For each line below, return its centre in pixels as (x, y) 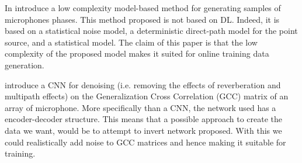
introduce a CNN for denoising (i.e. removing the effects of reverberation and (143, 84)
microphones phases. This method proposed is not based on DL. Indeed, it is (142, 19)
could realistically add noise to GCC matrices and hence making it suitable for (145, 142)
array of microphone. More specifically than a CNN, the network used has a (140, 107)
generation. (25, 65)
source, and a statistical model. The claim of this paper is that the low (131, 42)
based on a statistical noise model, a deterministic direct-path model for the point (151, 31)
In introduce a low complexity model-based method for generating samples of (143, 8)
